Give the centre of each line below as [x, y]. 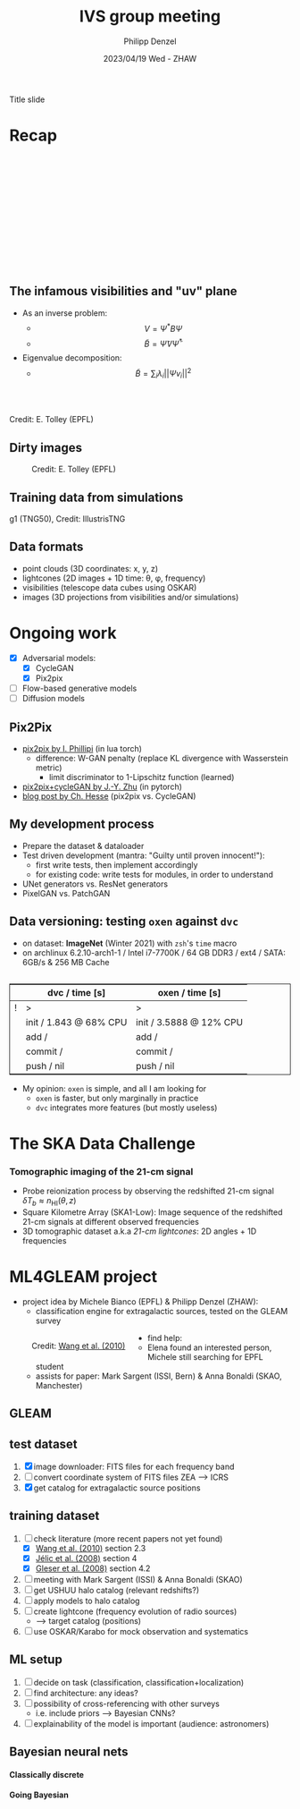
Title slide [27, 99]
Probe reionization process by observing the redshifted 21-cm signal [148, 1191]
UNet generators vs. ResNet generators [95, 884]
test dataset [43, 1444]
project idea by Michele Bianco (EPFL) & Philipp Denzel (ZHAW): [140, 1301]
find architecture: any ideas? [86, 1693]
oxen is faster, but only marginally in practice [117, 1098]
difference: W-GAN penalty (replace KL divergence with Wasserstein [162, 758]
